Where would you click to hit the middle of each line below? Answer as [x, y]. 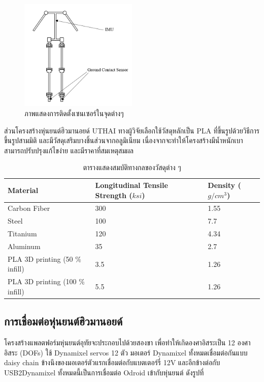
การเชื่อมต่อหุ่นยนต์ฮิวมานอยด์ [63, 321]
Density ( [224, 185]
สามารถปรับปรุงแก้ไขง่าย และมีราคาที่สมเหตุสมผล [69, 150]
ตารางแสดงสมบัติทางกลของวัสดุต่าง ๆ [132, 167]
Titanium [22, 234]
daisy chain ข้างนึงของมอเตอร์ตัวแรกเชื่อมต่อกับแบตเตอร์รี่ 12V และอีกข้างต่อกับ [112, 362]
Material [23, 190]
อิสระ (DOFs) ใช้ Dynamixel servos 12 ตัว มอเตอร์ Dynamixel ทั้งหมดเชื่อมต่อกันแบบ [126, 352]
